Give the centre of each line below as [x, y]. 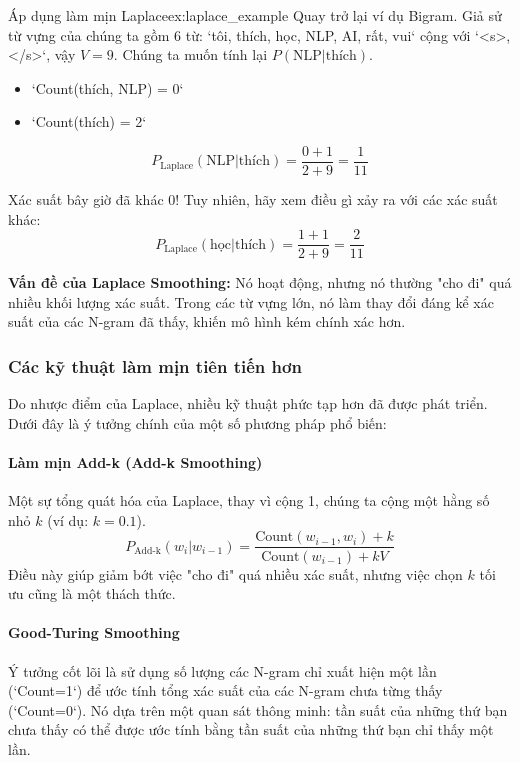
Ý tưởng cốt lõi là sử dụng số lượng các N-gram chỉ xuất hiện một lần [222, 670]
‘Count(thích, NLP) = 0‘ [107, 87]
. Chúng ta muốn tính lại [190, 54]
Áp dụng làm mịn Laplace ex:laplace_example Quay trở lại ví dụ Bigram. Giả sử [255, 15]
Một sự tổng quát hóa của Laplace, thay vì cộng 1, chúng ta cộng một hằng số [249, 500]
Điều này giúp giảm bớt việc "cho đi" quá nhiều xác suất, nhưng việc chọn [235, 573]
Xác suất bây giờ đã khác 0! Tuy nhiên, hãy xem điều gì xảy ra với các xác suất [253, 199]
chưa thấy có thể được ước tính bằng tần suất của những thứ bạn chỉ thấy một [251, 729]
